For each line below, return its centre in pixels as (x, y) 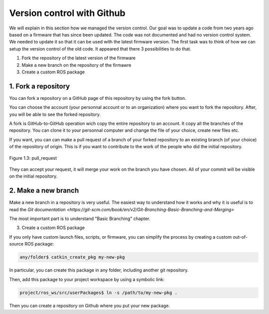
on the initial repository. (33, 176)
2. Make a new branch (44, 190)
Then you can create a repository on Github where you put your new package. (90, 306)
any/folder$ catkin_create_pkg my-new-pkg (72, 257)
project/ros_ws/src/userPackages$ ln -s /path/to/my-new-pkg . (99, 293)
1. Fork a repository (40, 86)
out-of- (240, 237)
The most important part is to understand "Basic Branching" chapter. (80, 219)
